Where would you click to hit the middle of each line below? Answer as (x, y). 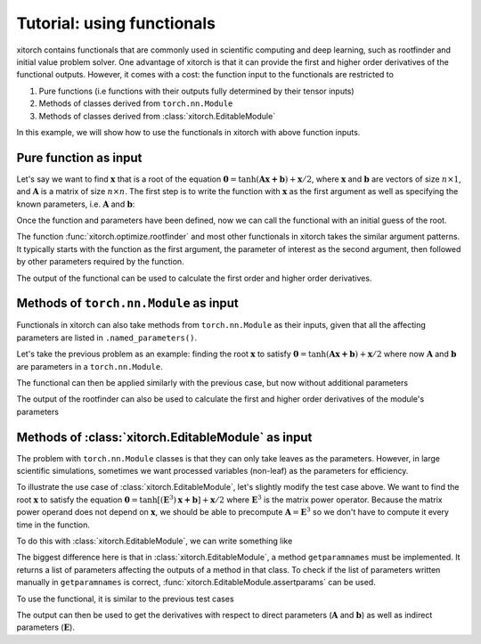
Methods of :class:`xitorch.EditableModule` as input (164, 437)
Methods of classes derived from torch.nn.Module (136, 103)
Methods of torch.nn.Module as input (128, 303)
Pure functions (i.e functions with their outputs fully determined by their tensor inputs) (197, 91)
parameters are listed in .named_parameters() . (107, 338)
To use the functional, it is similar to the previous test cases (126, 599)
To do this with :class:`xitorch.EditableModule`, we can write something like (155, 541)
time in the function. (53, 525)
